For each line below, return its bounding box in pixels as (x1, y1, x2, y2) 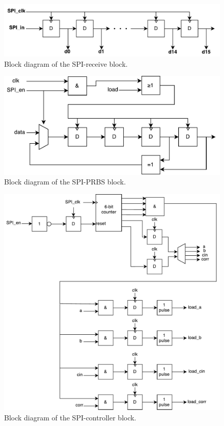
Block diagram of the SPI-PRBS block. (4, 176, 126, 187)
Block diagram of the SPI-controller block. (4, 412, 136, 422)
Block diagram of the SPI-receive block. (4, 58, 128, 69)
